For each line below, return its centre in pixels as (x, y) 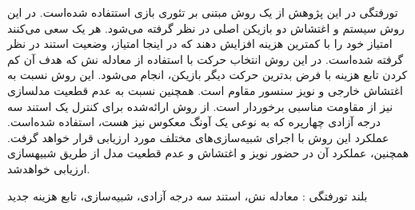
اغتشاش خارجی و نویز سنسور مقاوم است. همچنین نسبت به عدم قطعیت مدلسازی (205, 90)
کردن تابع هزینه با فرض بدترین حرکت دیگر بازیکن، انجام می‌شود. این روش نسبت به (207, 75)
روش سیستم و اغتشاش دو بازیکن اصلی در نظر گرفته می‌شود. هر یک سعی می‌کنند (206, 28)
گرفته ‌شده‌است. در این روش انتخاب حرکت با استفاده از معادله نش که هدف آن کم (206, 59)
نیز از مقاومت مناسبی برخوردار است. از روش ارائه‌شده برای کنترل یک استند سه (200, 106)
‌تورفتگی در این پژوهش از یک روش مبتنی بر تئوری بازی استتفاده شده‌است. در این (203, 12)
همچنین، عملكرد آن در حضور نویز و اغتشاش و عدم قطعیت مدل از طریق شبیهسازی (208, 153)
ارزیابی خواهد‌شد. (49, 168)
